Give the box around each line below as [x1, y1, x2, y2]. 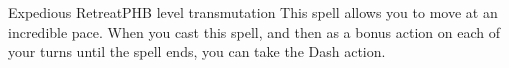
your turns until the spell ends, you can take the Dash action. [8, 41, 386, 62]
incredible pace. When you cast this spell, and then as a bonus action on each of [8, 21, 500, 42]
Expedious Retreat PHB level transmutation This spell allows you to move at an [8, 2, 498, 22]
